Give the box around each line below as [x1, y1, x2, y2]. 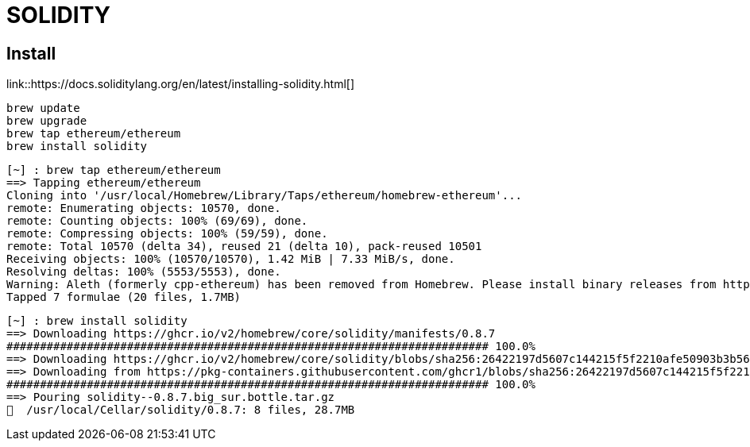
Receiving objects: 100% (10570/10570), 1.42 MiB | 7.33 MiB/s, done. [6, 252, 455, 266]
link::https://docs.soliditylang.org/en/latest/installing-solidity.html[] [6, 77, 355, 91]
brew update [6, 102, 80, 115]
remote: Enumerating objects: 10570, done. [6, 202, 281, 215]
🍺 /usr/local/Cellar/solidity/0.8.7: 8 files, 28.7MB [6, 403, 355, 417]
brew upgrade [6, 114, 87, 128]
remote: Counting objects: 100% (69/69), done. [6, 214, 308, 228]
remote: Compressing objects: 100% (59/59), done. [6, 227, 328, 241]
